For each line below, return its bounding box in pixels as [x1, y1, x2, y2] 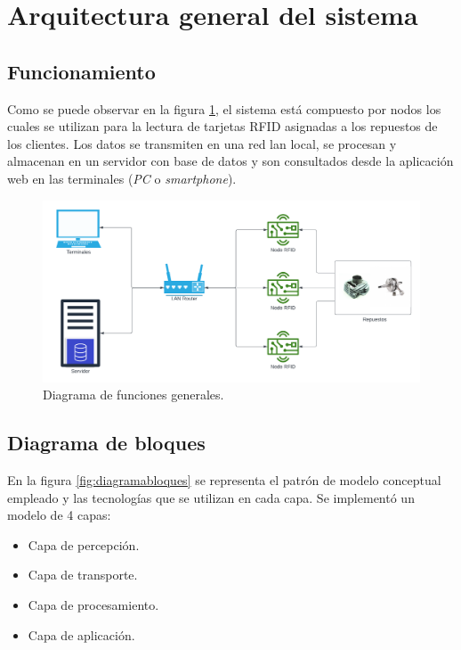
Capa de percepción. [28, 535, 140, 554]
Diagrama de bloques [7, 429, 206, 457]
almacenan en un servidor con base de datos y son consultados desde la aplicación [7, 152, 454, 170]
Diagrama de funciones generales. [43, 385, 224, 404]
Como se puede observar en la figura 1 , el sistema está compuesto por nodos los [7, 99, 441, 118]
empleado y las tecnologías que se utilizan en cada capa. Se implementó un [7, 488, 415, 506]
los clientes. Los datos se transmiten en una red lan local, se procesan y [7, 134, 397, 152]
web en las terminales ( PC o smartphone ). [7, 169, 237, 187]
